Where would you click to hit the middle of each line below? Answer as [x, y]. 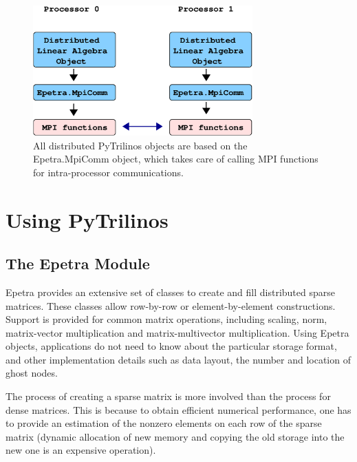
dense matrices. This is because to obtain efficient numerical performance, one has [178, 409]
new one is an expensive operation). [81, 450]
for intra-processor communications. [108, 172]
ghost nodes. [32, 373]
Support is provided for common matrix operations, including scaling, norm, [166, 319]
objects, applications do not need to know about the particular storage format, [171, 346]
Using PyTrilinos [87, 219]
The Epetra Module [78, 263]
